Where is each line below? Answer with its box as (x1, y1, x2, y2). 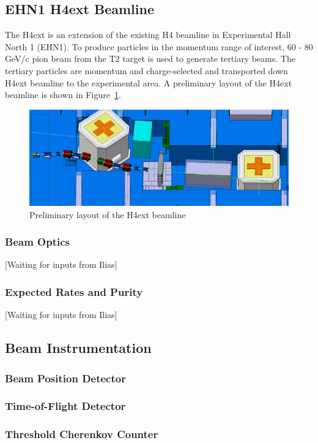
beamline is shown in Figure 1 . (5, 88, 121, 101)
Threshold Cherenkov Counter (5, 426, 158, 442)
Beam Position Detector (5, 370, 126, 385)
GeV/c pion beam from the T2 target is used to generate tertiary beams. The (5, 52, 295, 65)
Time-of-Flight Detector (5, 398, 126, 414)
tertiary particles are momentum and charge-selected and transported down (5, 64, 288, 77)
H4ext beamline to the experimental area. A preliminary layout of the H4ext (5, 76, 292, 89)
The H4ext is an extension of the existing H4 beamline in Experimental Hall (5, 28, 291, 41)
